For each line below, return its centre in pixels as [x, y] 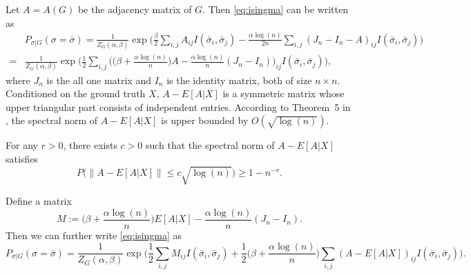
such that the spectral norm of [210, 145]
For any [22, 145]
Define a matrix [39, 201]
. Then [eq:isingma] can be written [276, 9]
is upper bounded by [205, 120]
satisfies [22, 158]
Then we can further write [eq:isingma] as [94, 235]
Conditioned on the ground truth [76, 93]
